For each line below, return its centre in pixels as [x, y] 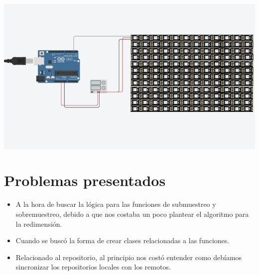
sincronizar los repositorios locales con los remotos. [93, 267]
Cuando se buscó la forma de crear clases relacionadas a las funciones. [123, 240]
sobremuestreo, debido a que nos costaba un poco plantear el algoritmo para [132, 214]
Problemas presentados [85, 180]
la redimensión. [39, 224]
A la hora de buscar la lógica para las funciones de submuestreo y [116, 204]
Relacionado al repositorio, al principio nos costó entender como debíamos [129, 257]
